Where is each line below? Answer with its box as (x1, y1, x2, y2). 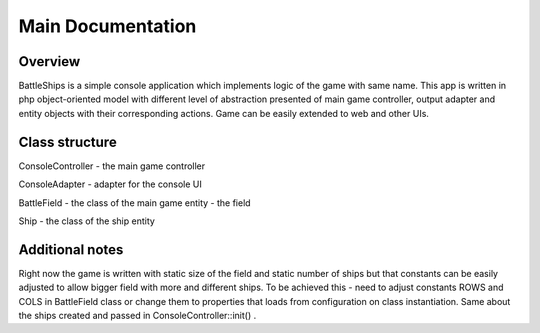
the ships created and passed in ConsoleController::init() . (18, 310, 257, 321)
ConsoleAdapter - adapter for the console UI (18, 178, 202, 190)
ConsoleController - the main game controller (18, 160, 206, 172)
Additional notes (18, 241, 124, 258)
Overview (18, 53, 81, 70)
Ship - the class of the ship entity (18, 215, 155, 227)
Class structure (18, 133, 117, 150)
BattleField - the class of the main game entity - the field (18, 196, 251, 209)
